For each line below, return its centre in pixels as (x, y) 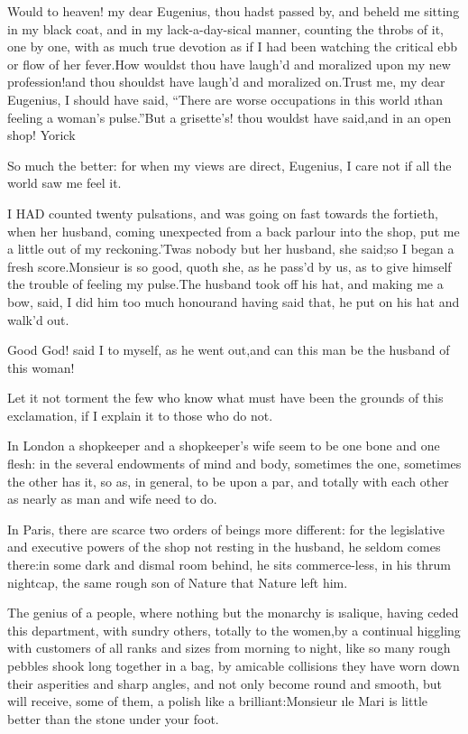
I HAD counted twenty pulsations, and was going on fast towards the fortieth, (223, 213)
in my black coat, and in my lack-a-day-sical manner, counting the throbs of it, (226, 28)
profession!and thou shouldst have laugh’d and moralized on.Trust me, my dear (226, 82)
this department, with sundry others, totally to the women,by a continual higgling (234, 630)
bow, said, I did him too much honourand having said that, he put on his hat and (234, 301)
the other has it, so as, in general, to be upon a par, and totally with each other (228, 481)
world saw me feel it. (64, 183)
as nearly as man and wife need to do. (112, 499)
